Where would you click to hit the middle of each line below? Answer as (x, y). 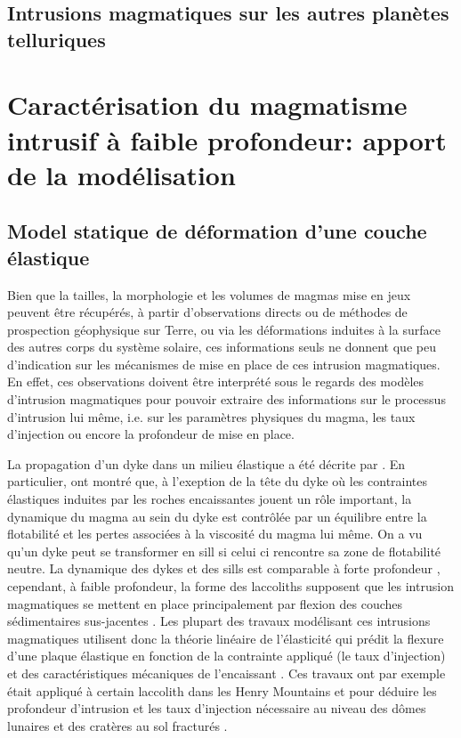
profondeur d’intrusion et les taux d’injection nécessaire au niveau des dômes (217, 708)
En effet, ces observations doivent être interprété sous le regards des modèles (216, 381)
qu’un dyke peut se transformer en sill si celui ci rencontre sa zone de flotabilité (224, 551)
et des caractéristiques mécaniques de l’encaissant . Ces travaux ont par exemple (226, 673)
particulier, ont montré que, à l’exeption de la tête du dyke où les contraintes (218, 481)
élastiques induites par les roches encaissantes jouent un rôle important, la (210, 499)
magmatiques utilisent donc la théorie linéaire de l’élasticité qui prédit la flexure (226, 638)
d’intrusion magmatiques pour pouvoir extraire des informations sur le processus (226, 399)
